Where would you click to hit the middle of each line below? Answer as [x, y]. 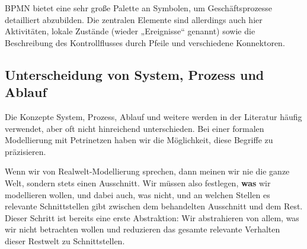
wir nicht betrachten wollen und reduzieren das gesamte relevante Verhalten [143, 229]
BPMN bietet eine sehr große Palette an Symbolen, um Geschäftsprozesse [139, 8]
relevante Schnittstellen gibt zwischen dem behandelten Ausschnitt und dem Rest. [154, 206]
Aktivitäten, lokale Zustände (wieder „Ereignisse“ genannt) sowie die [130, 31]
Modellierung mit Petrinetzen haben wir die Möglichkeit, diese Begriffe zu [139, 140]
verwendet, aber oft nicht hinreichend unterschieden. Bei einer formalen [135, 128]
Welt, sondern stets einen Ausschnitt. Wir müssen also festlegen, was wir [138, 182]
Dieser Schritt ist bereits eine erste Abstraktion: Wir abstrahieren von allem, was [152, 217]
